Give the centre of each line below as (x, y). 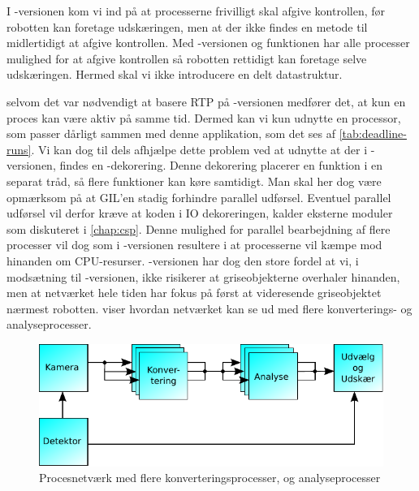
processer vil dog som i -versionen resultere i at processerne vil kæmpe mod (194, 245)
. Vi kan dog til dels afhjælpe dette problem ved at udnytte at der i (199, 149)
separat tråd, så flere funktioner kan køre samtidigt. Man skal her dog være (194, 181)
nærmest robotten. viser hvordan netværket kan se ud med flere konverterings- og (209, 308)
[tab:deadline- (373, 134)
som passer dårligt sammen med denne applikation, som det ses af (171, 134)
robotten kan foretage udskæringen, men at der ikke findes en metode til (187, 26)
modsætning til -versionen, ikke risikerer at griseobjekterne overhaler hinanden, (203, 276)
